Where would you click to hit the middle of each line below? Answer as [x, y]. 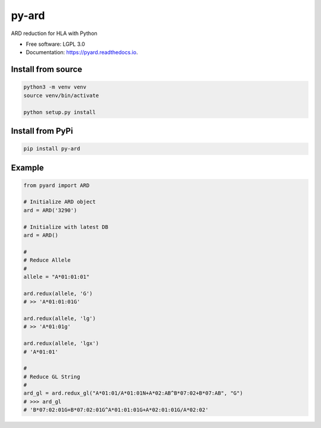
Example [27, 167]
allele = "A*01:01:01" [56, 277]
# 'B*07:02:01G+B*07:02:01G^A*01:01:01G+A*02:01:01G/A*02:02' [116, 410]
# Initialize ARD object [60, 202]
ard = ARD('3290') [50, 210]
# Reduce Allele [47, 260]
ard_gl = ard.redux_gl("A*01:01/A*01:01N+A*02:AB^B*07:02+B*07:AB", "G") [133, 393]
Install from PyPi [42, 131]
